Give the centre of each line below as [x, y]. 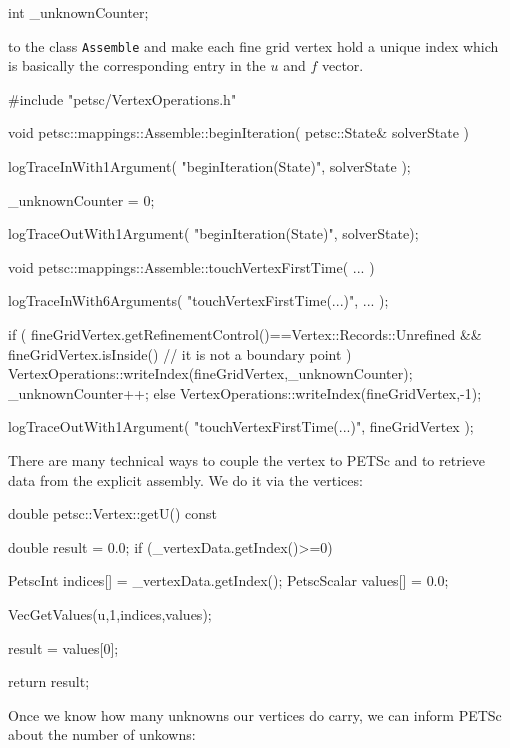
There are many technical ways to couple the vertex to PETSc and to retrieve [246, 459]
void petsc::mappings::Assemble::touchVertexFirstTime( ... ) [191, 266]
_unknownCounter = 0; [81, 199]
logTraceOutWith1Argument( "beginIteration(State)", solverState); [213, 233]
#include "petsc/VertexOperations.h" [122, 98]
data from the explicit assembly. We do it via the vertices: [185, 479]
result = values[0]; [63, 647]
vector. [342, 65]
